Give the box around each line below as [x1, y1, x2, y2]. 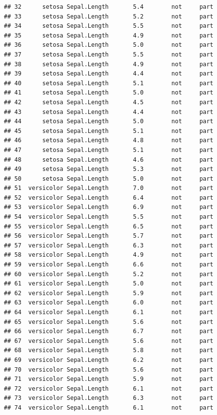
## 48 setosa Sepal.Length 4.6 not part [4, 156, 214, 163]
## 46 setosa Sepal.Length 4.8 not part [4, 137, 214, 144]
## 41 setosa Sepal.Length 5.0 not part [4, 89, 214, 96]
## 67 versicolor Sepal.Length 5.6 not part [4, 337, 214, 344]
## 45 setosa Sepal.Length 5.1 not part [4, 127, 214, 134]
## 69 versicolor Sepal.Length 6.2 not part [4, 356, 214, 363]
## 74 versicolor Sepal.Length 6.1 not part [4, 404, 214, 411]
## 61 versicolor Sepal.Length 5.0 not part [4, 280, 214, 287]
